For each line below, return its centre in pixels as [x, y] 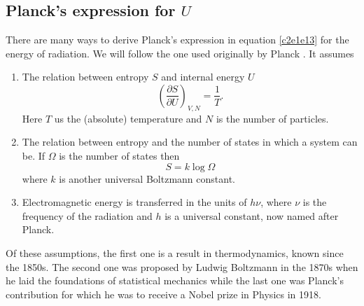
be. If [34, 155]
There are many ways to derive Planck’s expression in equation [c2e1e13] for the [177, 40]
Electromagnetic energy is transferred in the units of [134, 202]
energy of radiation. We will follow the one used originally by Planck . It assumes [180, 53]
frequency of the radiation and [87, 215]
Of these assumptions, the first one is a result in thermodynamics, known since [175, 252]
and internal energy [203, 77]
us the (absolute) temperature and [128, 118]
